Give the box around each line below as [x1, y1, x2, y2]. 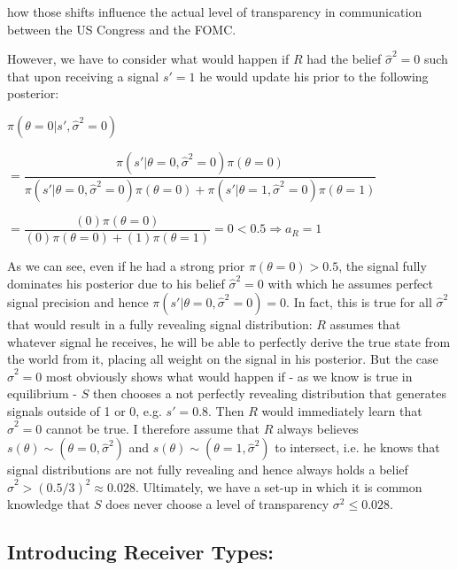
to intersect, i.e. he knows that [275, 438, 440, 457]
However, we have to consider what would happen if [7, 50, 290, 68]
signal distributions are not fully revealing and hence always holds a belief [7, 460, 408, 479]
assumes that [329, 315, 401, 334]
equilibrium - [7, 384, 78, 403]
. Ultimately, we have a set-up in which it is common [135, 477, 422, 496]
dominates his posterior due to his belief [7, 273, 225, 292]
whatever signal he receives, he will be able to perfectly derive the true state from [7, 332, 451, 350]
